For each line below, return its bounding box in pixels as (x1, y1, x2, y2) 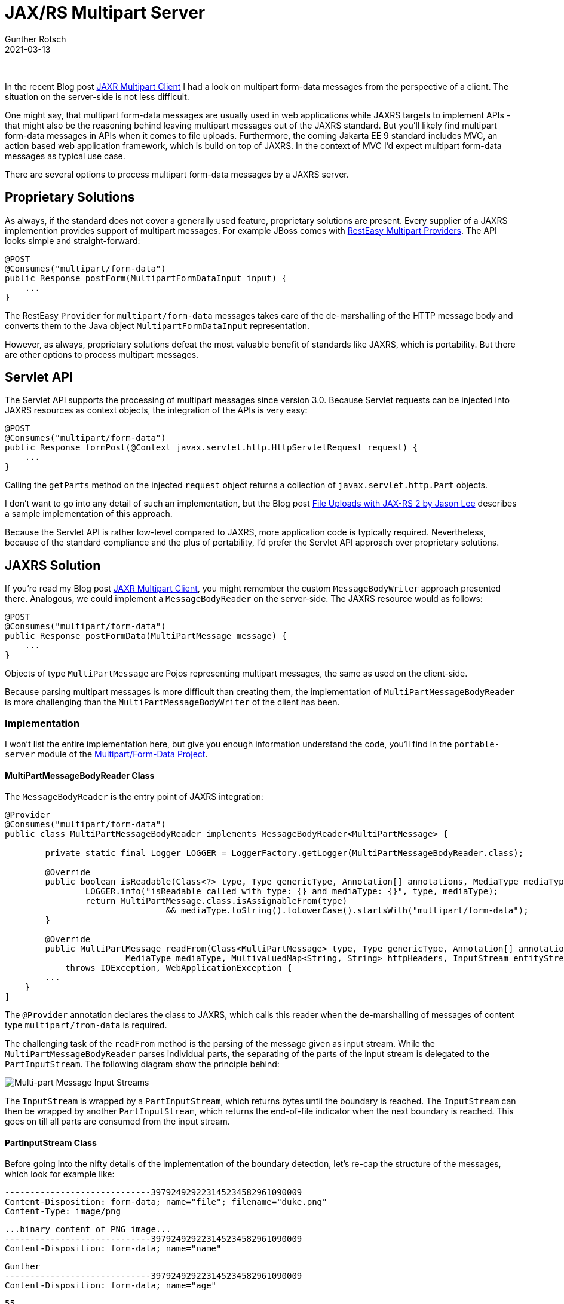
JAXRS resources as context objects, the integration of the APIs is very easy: (5, 405, 308, 416)
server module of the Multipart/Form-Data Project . (5, 749, 208, 760)
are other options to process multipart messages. (5, 349, 199, 359)
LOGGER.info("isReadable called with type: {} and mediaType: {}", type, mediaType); (85, 886, 499, 897)
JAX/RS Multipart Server (5, 2, 206, 23)
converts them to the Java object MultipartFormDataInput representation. (5, 320, 310, 331)
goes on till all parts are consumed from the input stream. (5, 1116, 230, 1127)
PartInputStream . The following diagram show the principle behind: (5, 1059, 280, 1070)
